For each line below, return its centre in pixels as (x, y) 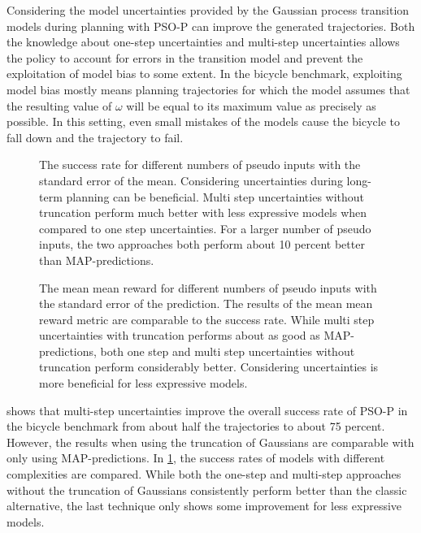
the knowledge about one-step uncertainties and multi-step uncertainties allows (203, 42)
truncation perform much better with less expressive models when (203, 212)
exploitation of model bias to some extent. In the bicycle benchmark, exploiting (204, 74)
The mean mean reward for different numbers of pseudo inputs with (208, 287)
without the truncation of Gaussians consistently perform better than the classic (207, 490)
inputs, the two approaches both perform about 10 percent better (202, 244)
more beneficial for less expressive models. (143, 383)
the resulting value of (59, 105)
